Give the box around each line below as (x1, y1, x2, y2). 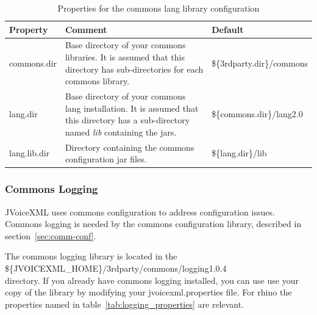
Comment (65, 23, 107, 35)
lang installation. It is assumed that (65, 101, 199, 114)
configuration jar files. (65, 153, 147, 165)
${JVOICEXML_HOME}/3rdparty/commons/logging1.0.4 (5, 261, 227, 274)
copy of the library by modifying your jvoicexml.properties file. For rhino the (5, 286, 292, 299)
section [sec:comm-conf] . (5, 229, 96, 242)
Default (212, 23, 244, 35)
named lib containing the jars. (65, 125, 177, 138)
